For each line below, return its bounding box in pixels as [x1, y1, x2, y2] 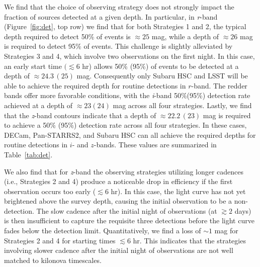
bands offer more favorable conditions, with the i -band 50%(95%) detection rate [4, 90, 250, 101]
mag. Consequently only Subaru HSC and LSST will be [76, 70, 248, 81]
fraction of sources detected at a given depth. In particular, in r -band [4, 11, 218, 22]
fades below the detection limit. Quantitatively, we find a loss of [4, 225, 201, 236]
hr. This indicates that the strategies [133, 235, 246, 245]
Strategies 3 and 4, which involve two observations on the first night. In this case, [4, 50, 255, 61]
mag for [214, 225, 238, 236]
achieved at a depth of [4, 100, 73, 110]
